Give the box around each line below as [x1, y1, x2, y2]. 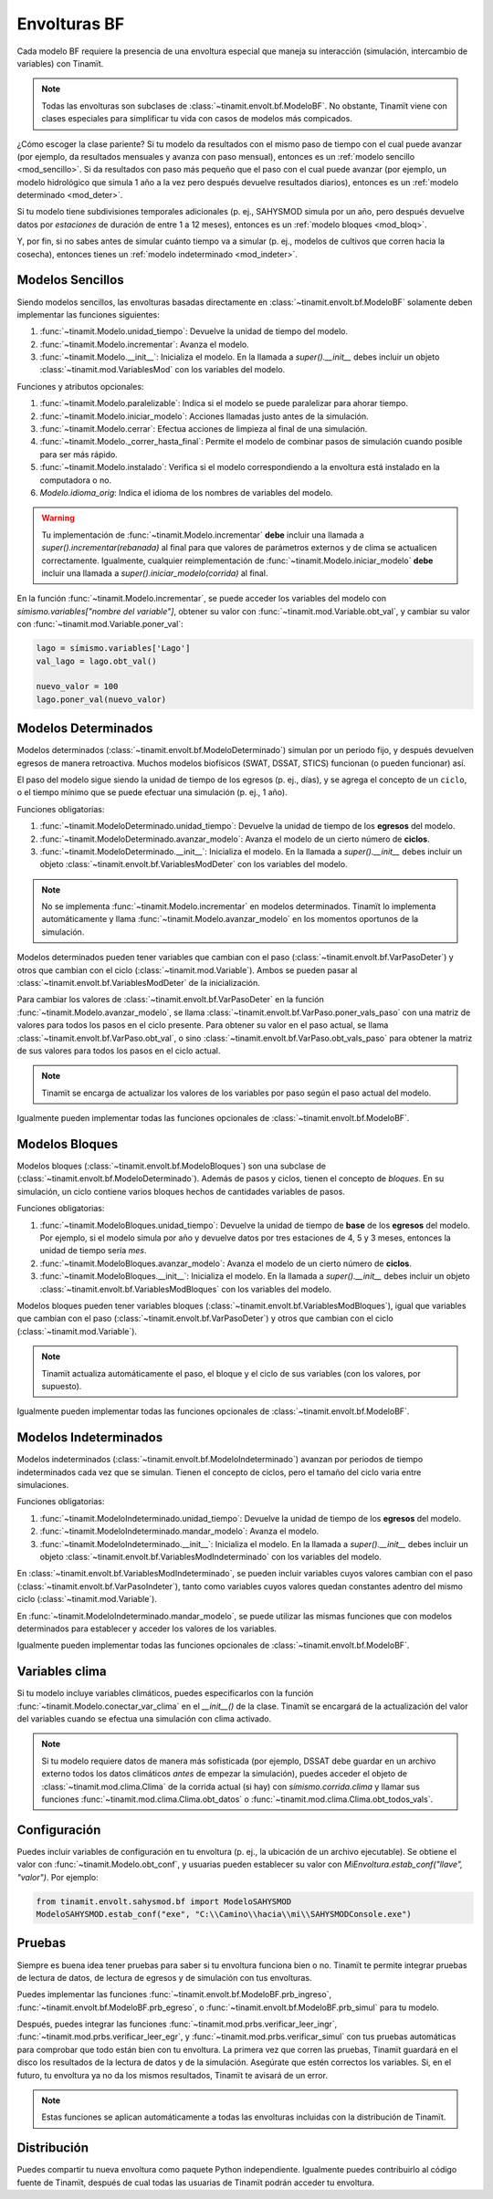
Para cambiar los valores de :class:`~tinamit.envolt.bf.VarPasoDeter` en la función [16, 994, 324, 1005]
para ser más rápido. [39, 448, 118, 460]
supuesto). [41, 1380, 82, 1391]
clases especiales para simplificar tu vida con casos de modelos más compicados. [41, 113, 353, 124]
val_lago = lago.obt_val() [36, 655, 157, 666]
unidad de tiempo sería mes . [39, 1245, 147, 1256]
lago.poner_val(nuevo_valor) [36, 694, 167, 705]
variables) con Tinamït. [16, 58, 104, 68]
